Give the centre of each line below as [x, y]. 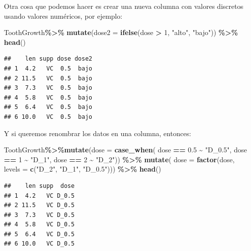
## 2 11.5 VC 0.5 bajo [48, 78]
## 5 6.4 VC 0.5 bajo [48, 107]
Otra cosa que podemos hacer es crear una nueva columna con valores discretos [124, 6]
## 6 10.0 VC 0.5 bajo [48, 117]
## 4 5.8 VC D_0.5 [39, 225]
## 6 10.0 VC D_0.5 [39, 244]
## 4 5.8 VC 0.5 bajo [48, 97]
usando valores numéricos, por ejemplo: [63, 16]
